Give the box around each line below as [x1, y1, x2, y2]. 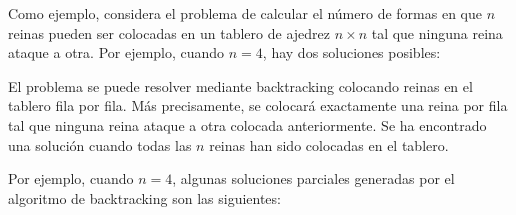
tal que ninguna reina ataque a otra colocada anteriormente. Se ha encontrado [8, 114, 487, 135]
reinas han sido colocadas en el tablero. [209, 134, 449, 155]
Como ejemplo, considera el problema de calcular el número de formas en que [8, 3, 482, 23]
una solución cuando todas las [8, 134, 192, 155]
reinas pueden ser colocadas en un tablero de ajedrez [8, 22, 330, 43]
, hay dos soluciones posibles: [262, 42, 441, 63]
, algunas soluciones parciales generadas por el [172, 168, 455, 189]
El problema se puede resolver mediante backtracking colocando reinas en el [8, 75, 473, 96]
